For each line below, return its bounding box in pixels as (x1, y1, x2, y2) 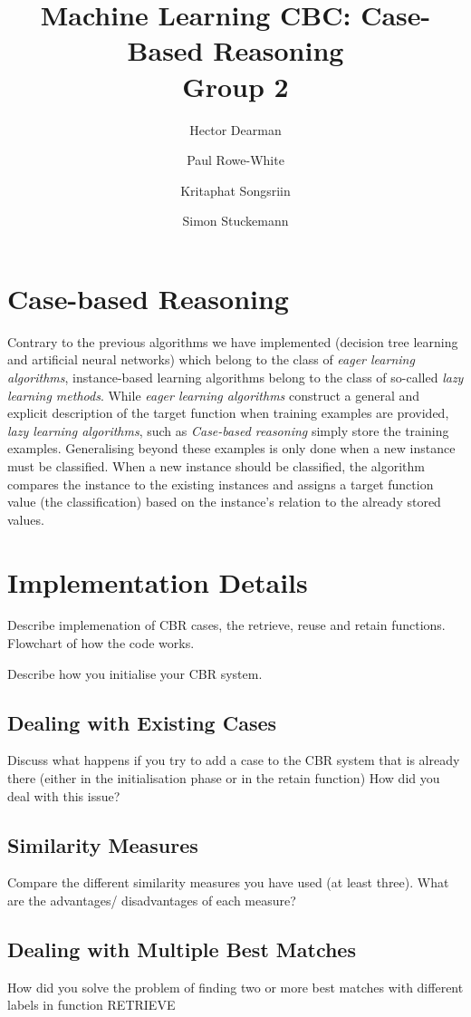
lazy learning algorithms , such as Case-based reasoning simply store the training (7, 421, 449, 440)
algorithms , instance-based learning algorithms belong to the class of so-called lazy (7, 368, 464, 386)
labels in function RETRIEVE (7, 995, 176, 1014)
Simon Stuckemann (182, 211, 289, 230)
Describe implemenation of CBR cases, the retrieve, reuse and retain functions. (7, 615, 446, 634)
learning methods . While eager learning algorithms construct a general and (7, 385, 420, 404)
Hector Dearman (189, 120, 282, 139)
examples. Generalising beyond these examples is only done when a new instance (7, 439, 456, 458)
